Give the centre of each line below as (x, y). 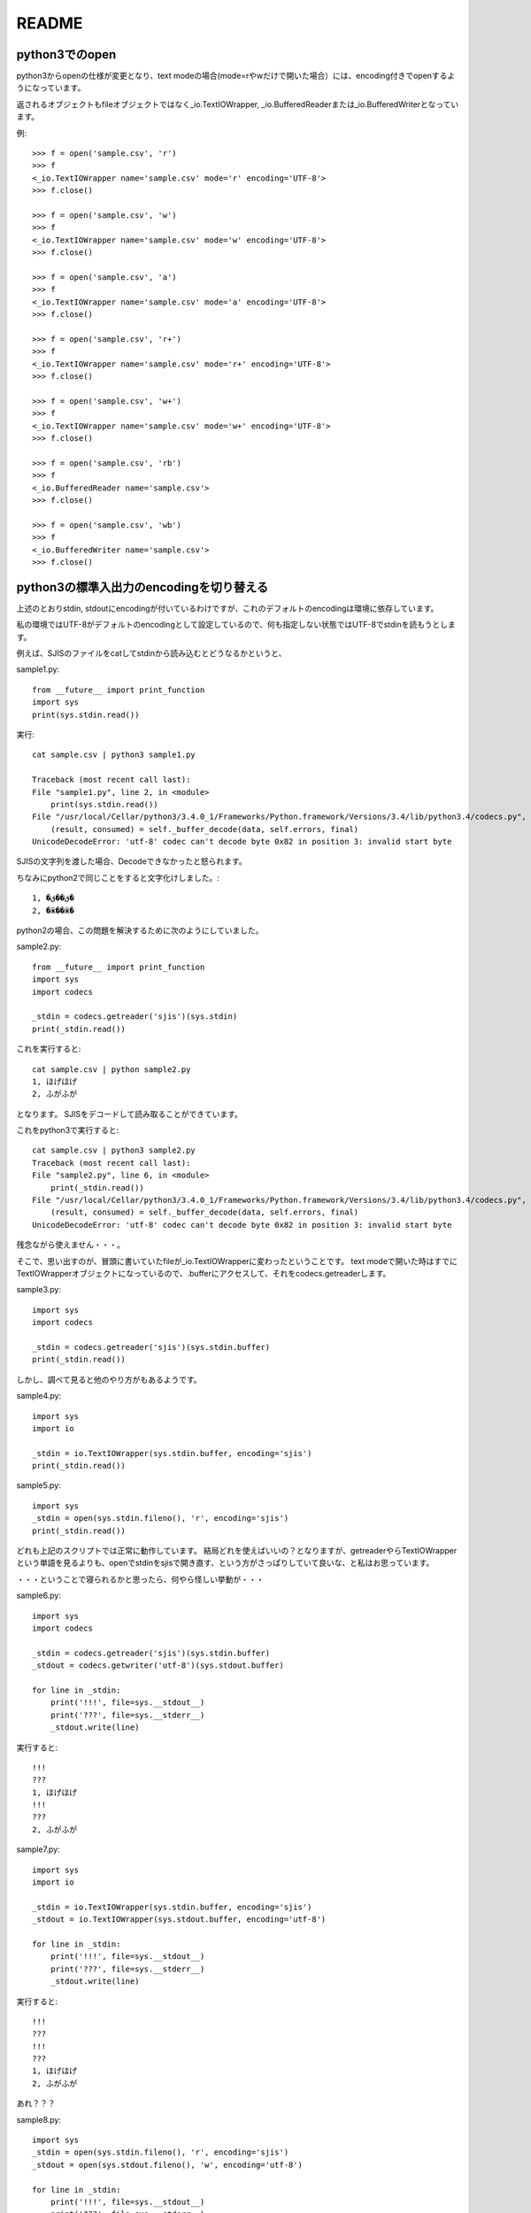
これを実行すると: (49, 1049)
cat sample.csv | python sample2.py (112, 1069)
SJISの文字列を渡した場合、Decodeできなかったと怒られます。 (131, 861)
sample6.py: (39, 1596)
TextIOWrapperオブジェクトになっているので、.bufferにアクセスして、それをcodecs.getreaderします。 (204, 1273)
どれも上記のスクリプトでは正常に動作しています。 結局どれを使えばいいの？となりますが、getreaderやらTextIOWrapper (237, 1551)
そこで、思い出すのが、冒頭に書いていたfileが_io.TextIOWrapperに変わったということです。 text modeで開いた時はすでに (237, 1261)
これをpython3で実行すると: (68, 1130)
